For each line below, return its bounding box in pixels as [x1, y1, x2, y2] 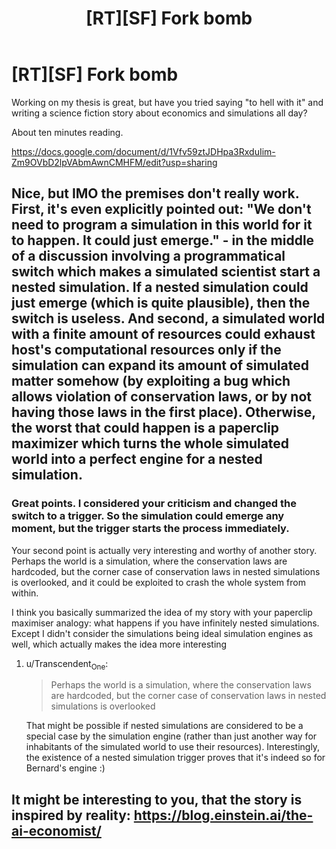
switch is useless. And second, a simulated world [11, 310, 326, 327]
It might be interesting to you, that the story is [11, 791, 303, 808]
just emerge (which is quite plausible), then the [11, 295, 311, 312]
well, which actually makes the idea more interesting [11, 638, 228, 650]
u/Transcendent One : [25, 657, 109, 672]
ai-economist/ [11, 822, 102, 839]
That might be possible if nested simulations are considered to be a [25, 720, 304, 732]
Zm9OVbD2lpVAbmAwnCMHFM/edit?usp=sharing [11, 156, 218, 168]
